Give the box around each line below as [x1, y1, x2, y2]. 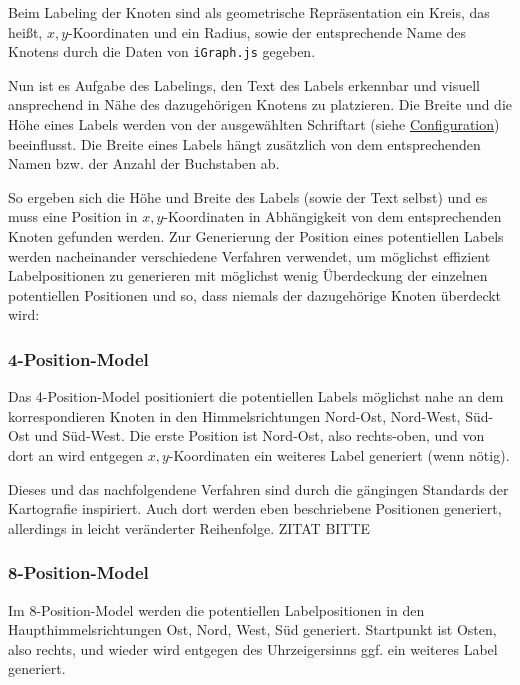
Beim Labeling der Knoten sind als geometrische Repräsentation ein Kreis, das [8, 2, 490, 22]
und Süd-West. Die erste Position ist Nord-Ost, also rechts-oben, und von [34, 425, 485, 446]
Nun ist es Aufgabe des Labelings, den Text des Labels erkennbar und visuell [8, 74, 480, 95]
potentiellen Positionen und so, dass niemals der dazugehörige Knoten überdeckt [8, 284, 502, 305]
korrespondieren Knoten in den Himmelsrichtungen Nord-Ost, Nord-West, [8, 405, 461, 426]
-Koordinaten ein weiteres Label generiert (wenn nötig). [168, 444, 510, 465]
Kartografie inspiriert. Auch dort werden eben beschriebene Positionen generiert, [8, 498, 502, 519]
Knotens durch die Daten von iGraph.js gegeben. [8, 41, 316, 62]
